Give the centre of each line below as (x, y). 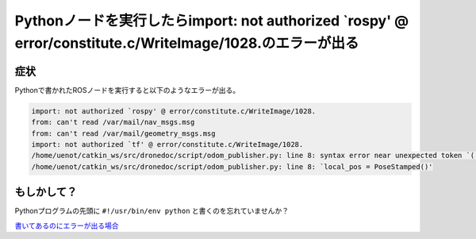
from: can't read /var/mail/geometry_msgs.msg (123, 133)
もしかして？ (46, 192)
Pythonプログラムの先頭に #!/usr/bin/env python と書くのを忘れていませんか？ (152, 211)
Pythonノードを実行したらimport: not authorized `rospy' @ (212, 21)
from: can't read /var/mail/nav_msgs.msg (113, 122)
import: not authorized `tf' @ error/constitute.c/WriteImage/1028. (167, 145)
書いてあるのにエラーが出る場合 (67, 226)
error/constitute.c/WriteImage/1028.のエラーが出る (187, 43)
